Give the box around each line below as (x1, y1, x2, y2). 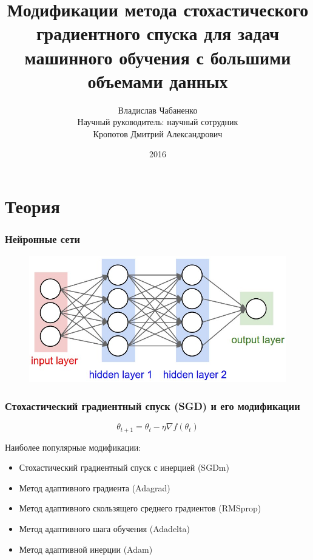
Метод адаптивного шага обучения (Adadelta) (19, 522, 190, 535)
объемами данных (87, 68, 228, 93)
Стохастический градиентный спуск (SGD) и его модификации (5, 398, 300, 413)
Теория (5, 194, 60, 219)
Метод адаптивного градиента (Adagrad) (19, 481, 170, 494)
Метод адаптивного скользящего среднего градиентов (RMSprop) (19, 502, 261, 514)
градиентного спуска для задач (36, 21, 280, 46)
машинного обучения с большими (24, 44, 291, 69)
